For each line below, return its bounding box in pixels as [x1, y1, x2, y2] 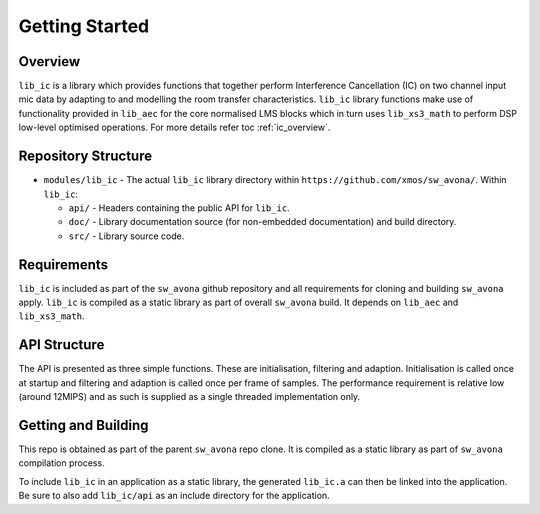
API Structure [18, 336, 105, 354]
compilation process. [18, 457, 105, 469]
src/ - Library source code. [68, 230, 185, 242]
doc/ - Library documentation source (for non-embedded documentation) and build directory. [68, 216, 457, 228]
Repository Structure [18, 148, 153, 165]
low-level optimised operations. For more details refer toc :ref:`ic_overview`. [18, 121, 331, 134]
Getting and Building [18, 416, 149, 434]
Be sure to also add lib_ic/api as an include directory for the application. [18, 490, 330, 502]
